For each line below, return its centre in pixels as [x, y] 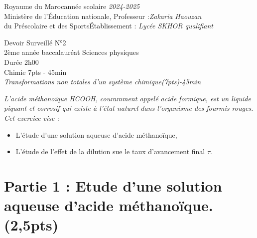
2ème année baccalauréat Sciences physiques [71, 52]
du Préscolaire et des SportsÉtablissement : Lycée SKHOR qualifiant [109, 26]
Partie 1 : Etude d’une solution [113, 185]
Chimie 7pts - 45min [35, 72]
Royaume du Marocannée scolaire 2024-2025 [72, 6]
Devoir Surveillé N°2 [35, 42]
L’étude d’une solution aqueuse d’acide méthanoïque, [96, 134]
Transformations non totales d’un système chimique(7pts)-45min [103, 82]
